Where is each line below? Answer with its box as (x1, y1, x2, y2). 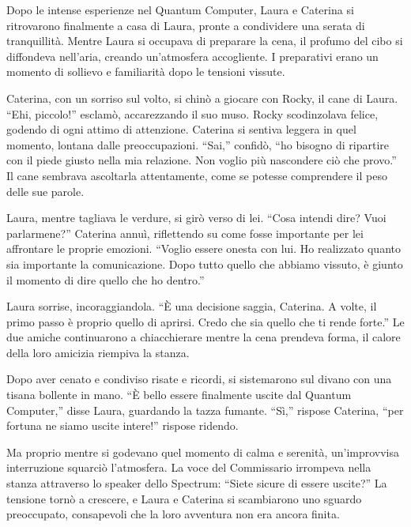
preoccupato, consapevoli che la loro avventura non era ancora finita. (6, 506, 340, 522)
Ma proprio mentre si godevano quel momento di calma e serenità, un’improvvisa (6, 443, 400, 460)
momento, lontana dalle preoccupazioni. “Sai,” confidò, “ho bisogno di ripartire (6, 136, 390, 152)
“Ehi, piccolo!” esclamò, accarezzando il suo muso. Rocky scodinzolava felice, (6, 105, 379, 122)
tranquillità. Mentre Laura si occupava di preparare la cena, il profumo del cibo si (6, 32, 403, 49)
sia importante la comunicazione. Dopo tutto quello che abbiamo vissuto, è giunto (6, 255, 403, 272)
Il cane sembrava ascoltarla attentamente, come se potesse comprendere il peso (6, 167, 387, 183)
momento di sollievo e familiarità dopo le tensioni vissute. (6, 63, 285, 80)
